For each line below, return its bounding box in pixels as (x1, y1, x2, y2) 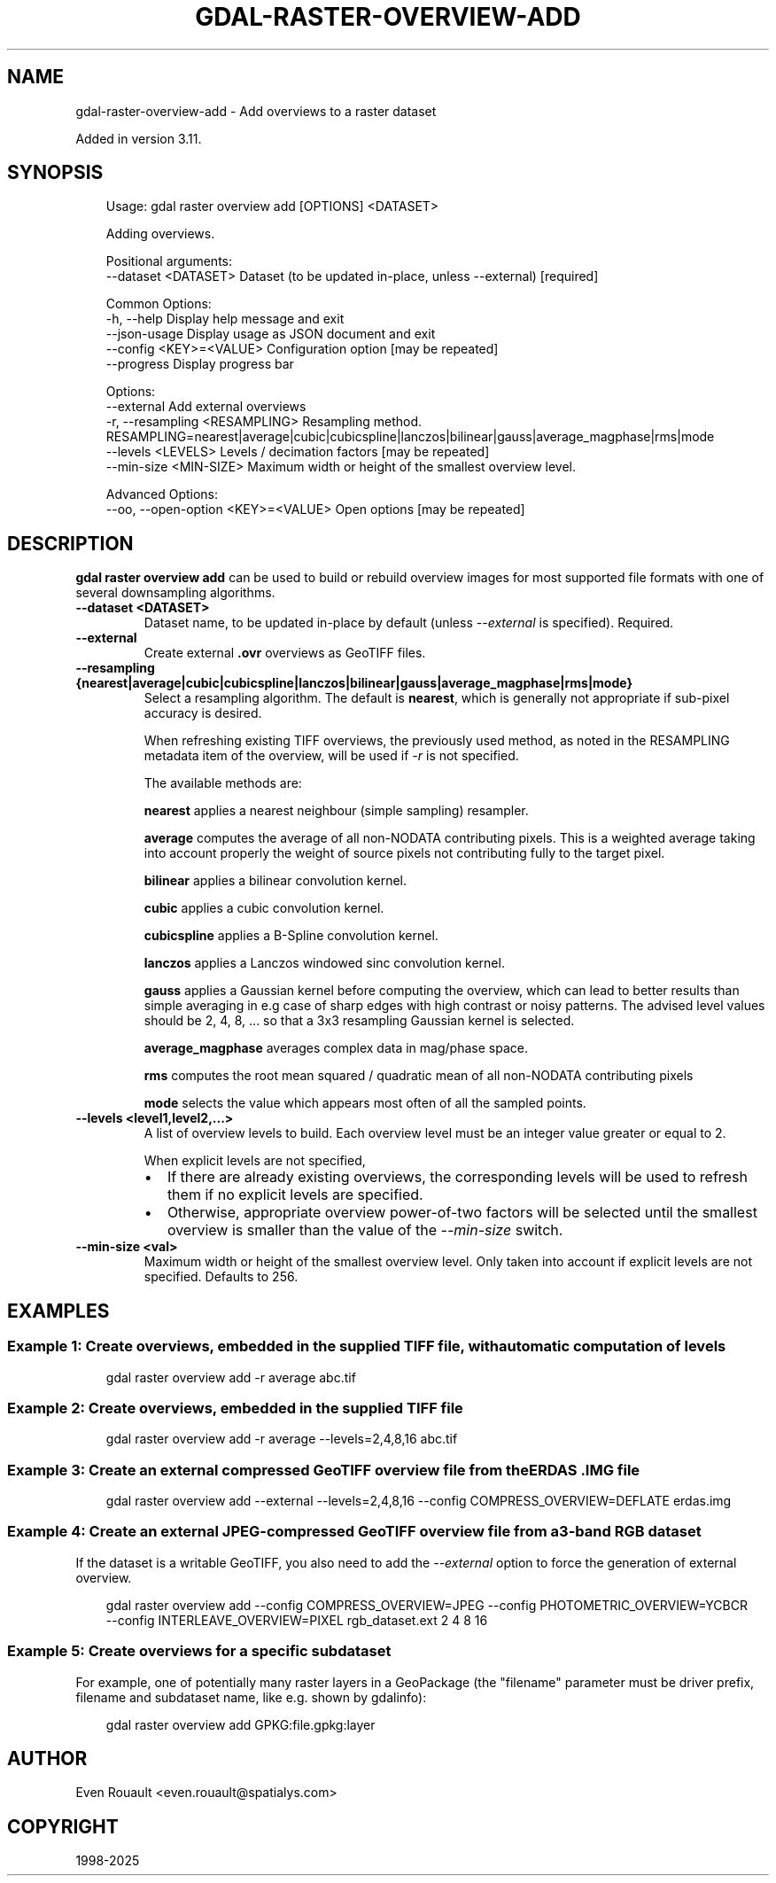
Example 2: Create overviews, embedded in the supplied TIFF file (7, 1398, 463, 1417)
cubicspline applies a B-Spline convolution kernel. (144, 928, 438, 944)
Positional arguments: (105, 253, 232, 269)
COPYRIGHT (7, 1815, 119, 1838)
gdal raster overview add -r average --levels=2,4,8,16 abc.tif (105, 1431, 458, 1447)
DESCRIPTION (7, 532, 134, 555)
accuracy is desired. (144, 705, 262, 721)
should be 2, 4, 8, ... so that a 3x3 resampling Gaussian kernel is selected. (144, 1013, 575, 1029)
